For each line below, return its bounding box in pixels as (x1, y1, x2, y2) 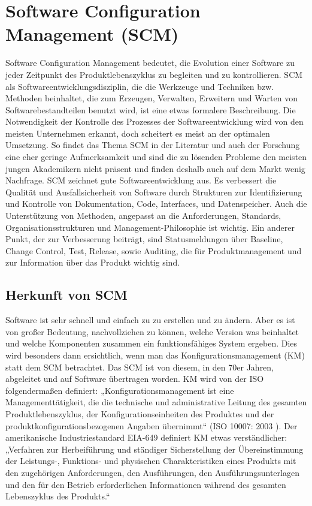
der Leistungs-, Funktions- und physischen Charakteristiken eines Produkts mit (5, 454, 296, 467)
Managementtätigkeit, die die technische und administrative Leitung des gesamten (5, 396, 307, 408)
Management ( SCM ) (5, 22, 179, 46)
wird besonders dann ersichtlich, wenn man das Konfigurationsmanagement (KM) (5, 348, 305, 361)
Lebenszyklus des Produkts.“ (5, 490, 110, 502)
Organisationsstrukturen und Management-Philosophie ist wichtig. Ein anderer (5, 221, 295, 233)
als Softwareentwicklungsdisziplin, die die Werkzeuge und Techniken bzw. (5, 80, 274, 92)
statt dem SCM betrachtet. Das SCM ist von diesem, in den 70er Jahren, (5, 360, 274, 373)
